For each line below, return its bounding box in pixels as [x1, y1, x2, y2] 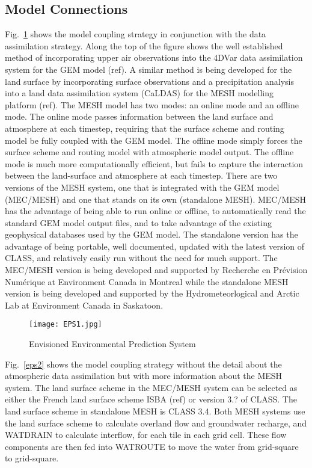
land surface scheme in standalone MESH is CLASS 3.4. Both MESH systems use [5, 405, 305, 417]
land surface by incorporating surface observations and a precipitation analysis [5, 75, 295, 87]
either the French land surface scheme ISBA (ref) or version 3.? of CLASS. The [5, 393, 297, 405]
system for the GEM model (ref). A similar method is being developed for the [5, 63, 292, 75]
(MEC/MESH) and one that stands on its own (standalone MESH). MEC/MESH [5, 192, 307, 205]
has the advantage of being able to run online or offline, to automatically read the [5, 205, 306, 217]
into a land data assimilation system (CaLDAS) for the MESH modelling [5, 87, 274, 99]
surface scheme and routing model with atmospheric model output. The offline [5, 146, 294, 158]
